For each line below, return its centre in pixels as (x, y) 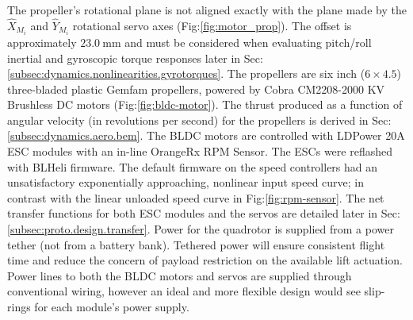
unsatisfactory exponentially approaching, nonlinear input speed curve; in (186, 182)
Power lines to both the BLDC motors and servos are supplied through (180, 275)
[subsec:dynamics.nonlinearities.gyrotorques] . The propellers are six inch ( (186, 73)
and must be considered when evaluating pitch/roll (248, 42)
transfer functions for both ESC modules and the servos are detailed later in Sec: (204, 213)
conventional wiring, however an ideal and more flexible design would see (184, 291)
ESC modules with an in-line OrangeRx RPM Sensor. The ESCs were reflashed (200, 151)
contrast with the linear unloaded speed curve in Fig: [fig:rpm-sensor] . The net (196, 197)
